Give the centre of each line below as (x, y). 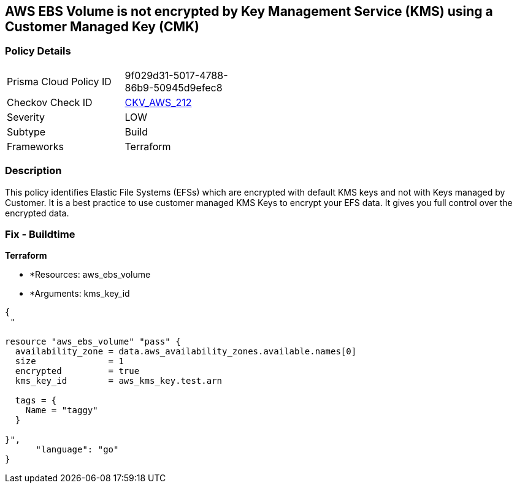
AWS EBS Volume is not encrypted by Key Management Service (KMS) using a (249, 11)
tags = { (36, 401)
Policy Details (38, 51)
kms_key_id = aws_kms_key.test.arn (119, 381)
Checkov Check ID (50, 102)
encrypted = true (77, 371)
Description (33, 171)
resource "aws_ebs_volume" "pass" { (93, 342)
